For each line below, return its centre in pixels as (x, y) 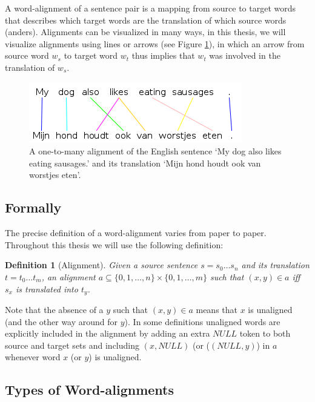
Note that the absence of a (54, 309)
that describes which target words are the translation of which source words (146, 20)
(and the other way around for (61, 321)
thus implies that (163, 55)
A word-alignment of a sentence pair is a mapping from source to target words (151, 8)
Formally (33, 207)
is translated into (47, 288)
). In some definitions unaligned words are (202, 321)
